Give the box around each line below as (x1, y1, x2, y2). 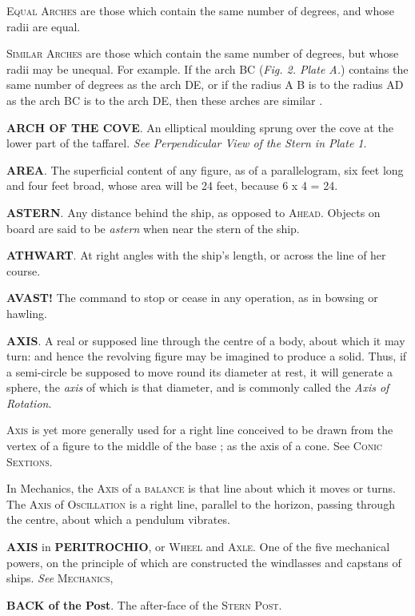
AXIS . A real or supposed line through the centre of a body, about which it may (6, 332, 405, 348)
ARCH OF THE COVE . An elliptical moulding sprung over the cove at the (6, 119, 393, 135)
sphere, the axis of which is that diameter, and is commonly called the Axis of (6, 379, 389, 396)
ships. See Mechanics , (6, 570, 114, 586)
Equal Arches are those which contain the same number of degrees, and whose (6, 2, 394, 18)
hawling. (6, 304, 47, 321)
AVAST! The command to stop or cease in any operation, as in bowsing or (6, 289, 378, 306)
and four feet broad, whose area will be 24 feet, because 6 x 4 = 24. (6, 177, 338, 194)
